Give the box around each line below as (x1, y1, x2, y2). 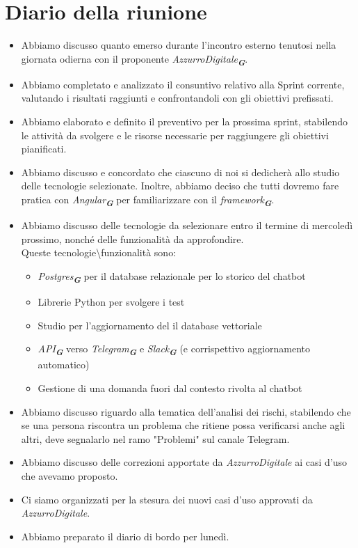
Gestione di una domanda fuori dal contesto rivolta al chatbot (38, 380, 302, 395)
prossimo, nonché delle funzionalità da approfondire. (21, 231, 244, 246)
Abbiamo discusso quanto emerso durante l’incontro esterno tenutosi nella (21, 38, 336, 52)
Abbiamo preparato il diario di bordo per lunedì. (21, 529, 229, 543)
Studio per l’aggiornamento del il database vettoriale (38, 318, 262, 332)
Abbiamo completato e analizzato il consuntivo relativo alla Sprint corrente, (21, 77, 345, 91)
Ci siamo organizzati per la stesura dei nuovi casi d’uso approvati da (21, 492, 313, 506)
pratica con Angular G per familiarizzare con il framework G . (21, 192, 275, 209)
